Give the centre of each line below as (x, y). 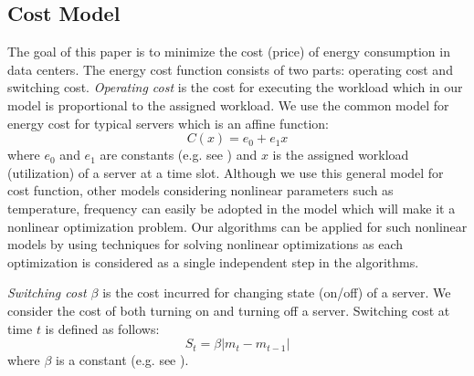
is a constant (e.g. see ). (122, 360)
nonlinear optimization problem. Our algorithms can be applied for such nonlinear (237, 226)
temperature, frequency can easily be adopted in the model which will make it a (232, 208)
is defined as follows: (102, 328)
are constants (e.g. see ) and (179, 155)
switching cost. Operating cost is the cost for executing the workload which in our (235, 87)
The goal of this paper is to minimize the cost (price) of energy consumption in (229, 52)
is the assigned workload (341, 155)
